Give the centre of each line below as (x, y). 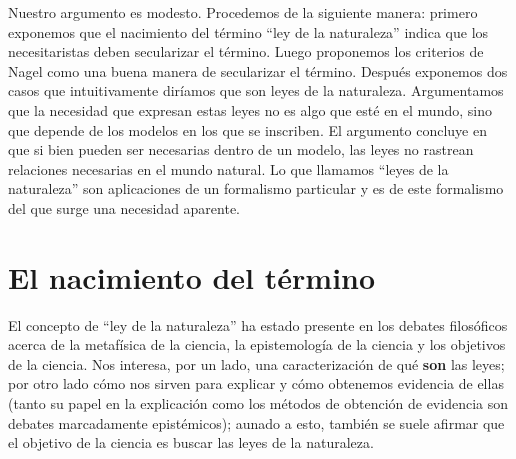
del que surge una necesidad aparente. (124, 207)
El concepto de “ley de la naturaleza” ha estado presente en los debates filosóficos (258, 324)
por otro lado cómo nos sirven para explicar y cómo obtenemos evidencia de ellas (256, 383)
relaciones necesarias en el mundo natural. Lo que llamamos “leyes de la (228, 168)
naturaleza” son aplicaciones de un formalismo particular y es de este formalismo (256, 188)
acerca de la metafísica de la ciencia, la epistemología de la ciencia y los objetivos (257, 344)
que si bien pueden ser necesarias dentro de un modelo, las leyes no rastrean (241, 149)
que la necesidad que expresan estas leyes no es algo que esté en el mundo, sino (250, 109)
